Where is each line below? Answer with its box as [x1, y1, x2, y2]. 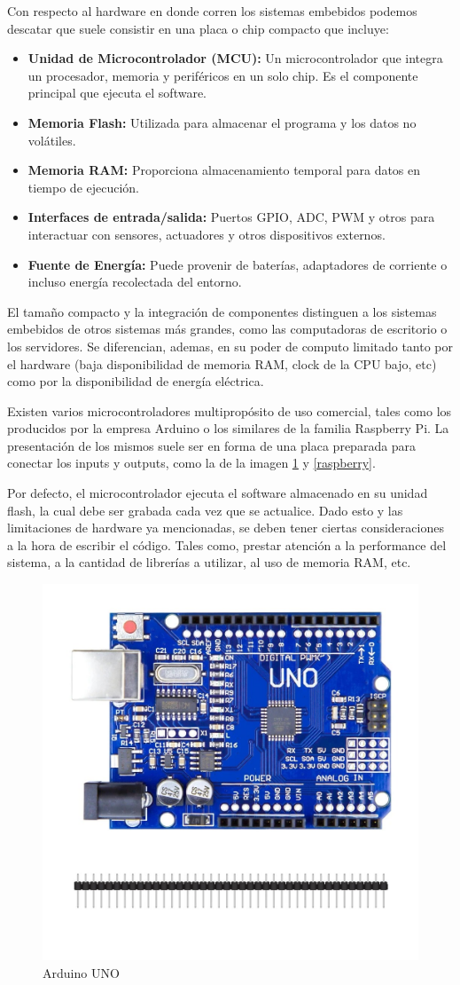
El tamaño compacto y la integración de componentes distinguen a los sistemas [7, 302, 437, 320]
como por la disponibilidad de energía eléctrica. [7, 372, 264, 390]
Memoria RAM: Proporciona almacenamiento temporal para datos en [27, 161, 421, 179]
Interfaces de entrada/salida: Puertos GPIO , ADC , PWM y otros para [27, 208, 435, 226]
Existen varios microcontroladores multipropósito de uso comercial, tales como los [7, 401, 452, 420]
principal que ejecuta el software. [27, 83, 207, 102]
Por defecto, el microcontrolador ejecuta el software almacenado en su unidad [7, 484, 428, 502]
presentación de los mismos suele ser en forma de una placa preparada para [7, 436, 417, 454]
